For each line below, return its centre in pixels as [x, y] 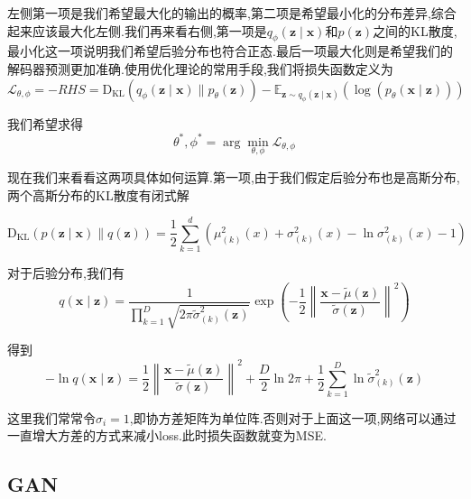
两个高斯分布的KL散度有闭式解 [98, 194]
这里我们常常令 [51, 417]
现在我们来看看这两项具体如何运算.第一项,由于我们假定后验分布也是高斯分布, [234, 176]
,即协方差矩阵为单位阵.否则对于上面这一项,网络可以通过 [293, 417]
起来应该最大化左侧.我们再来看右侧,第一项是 [137, 30]
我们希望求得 [45, 123]
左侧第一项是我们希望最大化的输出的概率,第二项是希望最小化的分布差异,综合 [232, 13]
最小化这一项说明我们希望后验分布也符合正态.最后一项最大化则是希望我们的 [230, 51]
